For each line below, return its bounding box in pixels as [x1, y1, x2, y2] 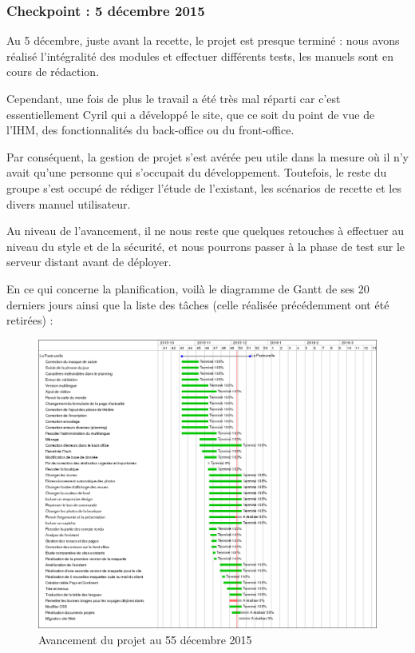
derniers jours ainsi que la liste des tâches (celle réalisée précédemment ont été [6, 296, 389, 313]
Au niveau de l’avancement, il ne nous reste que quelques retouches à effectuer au [6, 222, 405, 239]
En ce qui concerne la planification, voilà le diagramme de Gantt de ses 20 [6, 280, 370, 297]
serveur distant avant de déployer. [6, 253, 172, 270]
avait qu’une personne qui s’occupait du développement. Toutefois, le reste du [6, 164, 387, 181]
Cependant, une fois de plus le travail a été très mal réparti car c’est [6, 90, 341, 106]
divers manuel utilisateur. [6, 195, 131, 212]
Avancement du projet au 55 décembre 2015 [38, 631, 252, 647]
